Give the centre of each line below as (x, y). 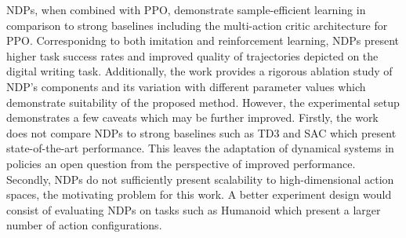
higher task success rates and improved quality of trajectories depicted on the (192, 55)
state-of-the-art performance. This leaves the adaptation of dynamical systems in (200, 148)
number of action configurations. (84, 225)
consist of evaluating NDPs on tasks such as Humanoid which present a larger (194, 209)
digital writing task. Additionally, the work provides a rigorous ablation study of (199, 71)
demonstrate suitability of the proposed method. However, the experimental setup (203, 102)
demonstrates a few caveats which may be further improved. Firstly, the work (192, 117)
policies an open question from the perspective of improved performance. (181, 163)
